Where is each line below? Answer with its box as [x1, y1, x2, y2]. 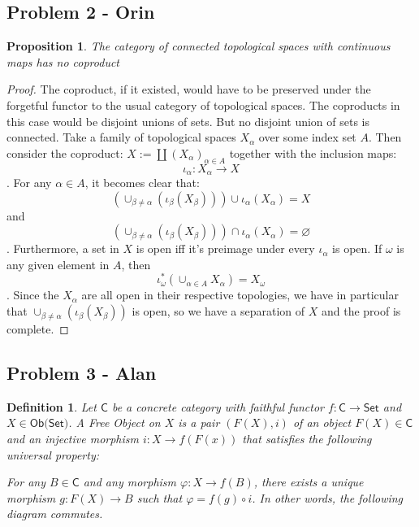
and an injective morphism [6, 430, 139, 447]
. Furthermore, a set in [6, 240, 119, 257]
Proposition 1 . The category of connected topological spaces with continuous [6, 37, 391, 54]
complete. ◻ [6, 320, 69, 338]
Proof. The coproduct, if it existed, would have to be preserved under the [6, 81, 371, 98]
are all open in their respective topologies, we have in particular [81, 286, 399, 303]
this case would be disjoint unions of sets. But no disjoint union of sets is [6, 112, 370, 129]
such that [136, 489, 183, 506]
